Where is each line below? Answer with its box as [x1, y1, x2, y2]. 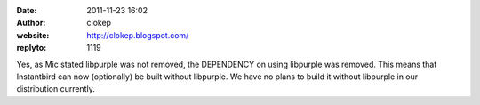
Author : [16, 18, 46, 28]
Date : [16, 5, 37, 15]
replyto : [16, 43, 47, 53]
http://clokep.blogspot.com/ [86, 29, 189, 40]
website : [16, 29, 50, 40]
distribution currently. [16, 84, 95, 94]
